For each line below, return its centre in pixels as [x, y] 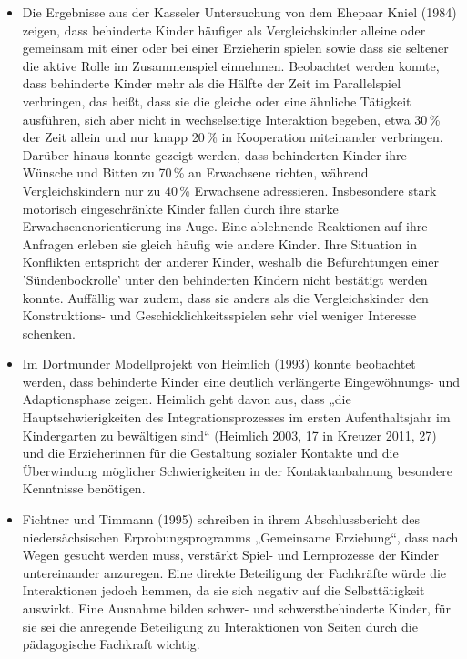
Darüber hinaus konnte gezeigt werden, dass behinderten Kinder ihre [214, 154]
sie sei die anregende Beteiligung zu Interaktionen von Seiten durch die [220, 626]
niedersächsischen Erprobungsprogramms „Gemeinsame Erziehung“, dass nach [240, 537]
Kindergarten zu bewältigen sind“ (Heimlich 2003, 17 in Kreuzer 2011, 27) [229, 435]
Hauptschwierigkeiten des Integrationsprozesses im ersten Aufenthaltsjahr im [236, 417]
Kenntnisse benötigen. [84, 488]
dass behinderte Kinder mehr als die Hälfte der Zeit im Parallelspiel [212, 83]
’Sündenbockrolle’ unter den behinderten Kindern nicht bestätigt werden [225, 279]
